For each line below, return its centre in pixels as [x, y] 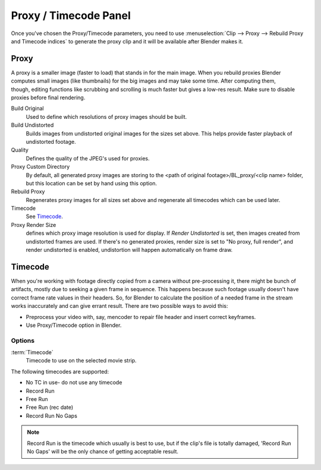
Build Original [27, 108]
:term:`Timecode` [32, 352]
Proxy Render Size [34, 225]
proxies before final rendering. [48, 97]
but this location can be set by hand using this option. [92, 183]
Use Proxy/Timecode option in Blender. [74, 325]
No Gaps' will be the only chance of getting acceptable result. [103, 451]
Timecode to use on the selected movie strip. [81, 361]
